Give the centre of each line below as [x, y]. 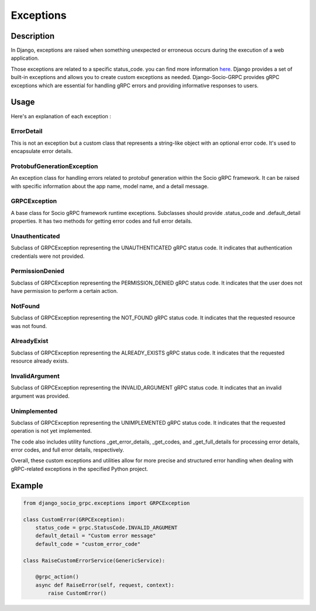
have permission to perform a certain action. [64, 291]
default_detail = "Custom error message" [96, 536]
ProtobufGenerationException [54, 166]
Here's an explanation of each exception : [61, 116]
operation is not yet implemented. [51, 431]
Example [27, 485]
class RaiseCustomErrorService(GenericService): [94, 560]
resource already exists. [40, 361]
